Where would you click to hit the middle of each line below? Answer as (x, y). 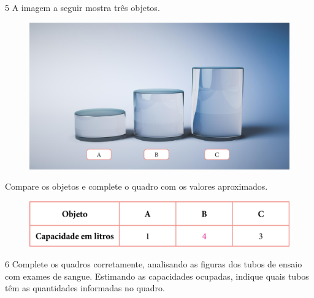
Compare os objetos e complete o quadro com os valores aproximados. (136, 186)
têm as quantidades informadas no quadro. (85, 288)
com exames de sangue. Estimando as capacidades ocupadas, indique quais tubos (157, 276)
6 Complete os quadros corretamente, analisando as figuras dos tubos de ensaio (154, 264)
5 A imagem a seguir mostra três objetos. (82, 7)
